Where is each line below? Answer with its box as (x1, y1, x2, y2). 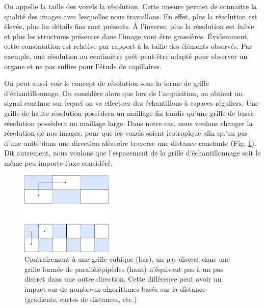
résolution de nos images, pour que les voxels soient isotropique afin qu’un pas (4, 128, 248, 138)
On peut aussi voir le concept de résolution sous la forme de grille (4, 78, 209, 88)
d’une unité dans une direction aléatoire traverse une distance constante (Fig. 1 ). (4, 137, 256, 148)
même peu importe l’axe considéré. (4, 157, 113, 168)
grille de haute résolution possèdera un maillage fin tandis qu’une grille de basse (4, 107, 254, 118)
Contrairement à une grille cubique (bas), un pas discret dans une (24, 254, 230, 264)
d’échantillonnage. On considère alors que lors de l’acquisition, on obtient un (4, 87, 243, 98)
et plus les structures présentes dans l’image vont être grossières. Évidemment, (4, 30, 249, 41)
